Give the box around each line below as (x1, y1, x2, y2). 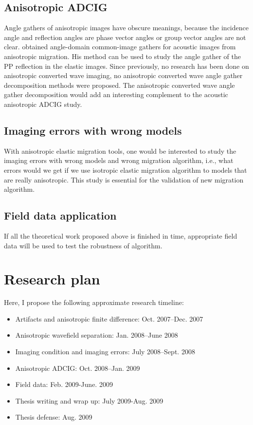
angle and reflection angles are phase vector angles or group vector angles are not (4, 32, 246, 42)
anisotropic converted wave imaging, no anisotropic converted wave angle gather (4, 70, 243, 81)
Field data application (4, 208, 117, 223)
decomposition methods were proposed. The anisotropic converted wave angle (4, 80, 235, 90)
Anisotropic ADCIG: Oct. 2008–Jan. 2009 (15, 363, 140, 373)
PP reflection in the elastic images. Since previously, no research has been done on (4, 61, 249, 71)
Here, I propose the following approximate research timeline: (4, 297, 184, 307)
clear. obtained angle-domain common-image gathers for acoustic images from (4, 41, 236, 52)
